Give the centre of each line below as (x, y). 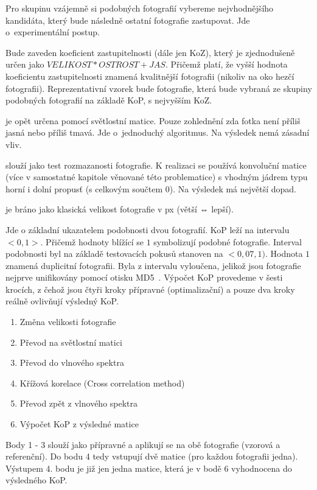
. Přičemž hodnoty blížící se (92, 241)
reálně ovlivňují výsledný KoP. (62, 301)
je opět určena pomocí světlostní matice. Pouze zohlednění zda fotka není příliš (153, 120)
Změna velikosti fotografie (68, 322)
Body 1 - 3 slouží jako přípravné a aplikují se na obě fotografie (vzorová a (143, 444)
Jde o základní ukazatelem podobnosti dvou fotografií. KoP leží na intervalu (148, 229)
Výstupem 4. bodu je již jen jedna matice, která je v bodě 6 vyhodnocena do (149, 468)
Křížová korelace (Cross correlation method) (102, 383)
